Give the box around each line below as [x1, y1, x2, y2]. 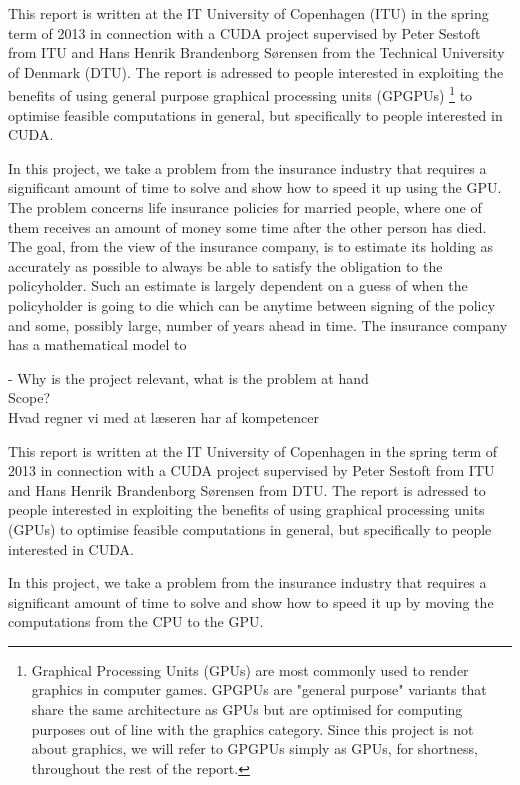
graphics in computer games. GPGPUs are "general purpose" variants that [31, 679, 487, 700]
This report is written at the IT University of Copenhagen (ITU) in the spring [8, 3, 489, 23]
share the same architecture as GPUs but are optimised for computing [31, 699, 463, 720]
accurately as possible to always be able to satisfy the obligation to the [8, 255, 443, 276]
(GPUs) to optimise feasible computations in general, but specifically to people [8, 518, 492, 539]
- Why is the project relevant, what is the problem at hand [8, 367, 369, 388]
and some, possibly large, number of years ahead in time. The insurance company [8, 314, 508, 335]
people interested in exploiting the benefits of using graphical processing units [8, 499, 485, 520]
